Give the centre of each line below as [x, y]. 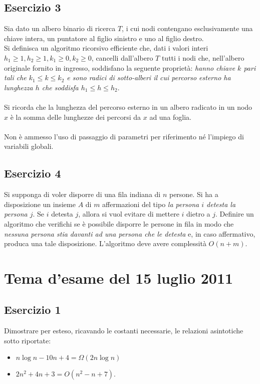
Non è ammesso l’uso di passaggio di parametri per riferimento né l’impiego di [124, 136]
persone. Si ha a [194, 194]
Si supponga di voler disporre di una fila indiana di [82, 194]
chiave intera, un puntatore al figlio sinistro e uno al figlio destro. [104, 38]
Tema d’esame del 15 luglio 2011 [119, 277]
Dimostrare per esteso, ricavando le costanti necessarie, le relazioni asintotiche [124, 331]
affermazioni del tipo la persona [151, 204]
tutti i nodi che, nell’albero [203, 57]
